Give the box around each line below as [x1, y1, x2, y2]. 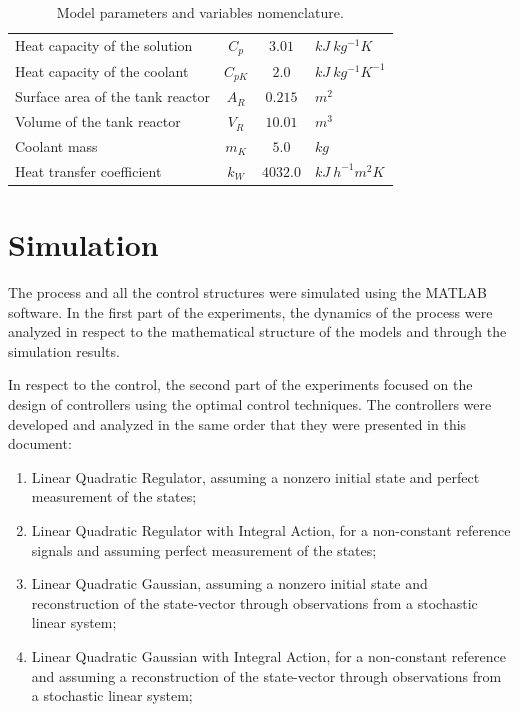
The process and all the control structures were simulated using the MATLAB [8, 282, 487, 302]
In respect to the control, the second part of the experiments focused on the [8, 374, 473, 395]
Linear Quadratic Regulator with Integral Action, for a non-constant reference [31, 519, 511, 540]
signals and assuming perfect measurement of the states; [31, 539, 377, 560]
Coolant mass [15, 135, 98, 156]
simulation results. [8, 340, 120, 361]
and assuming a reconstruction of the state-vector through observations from [31, 665, 502, 686]
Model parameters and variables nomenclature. [56, 2, 344, 22]
